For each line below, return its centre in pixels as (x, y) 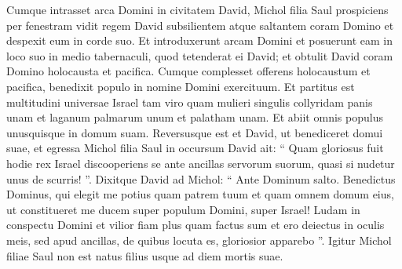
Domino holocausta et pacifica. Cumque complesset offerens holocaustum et (188, 71)
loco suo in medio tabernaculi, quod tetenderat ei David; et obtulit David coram (200, 55)
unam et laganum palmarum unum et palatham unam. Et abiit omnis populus (195, 117)
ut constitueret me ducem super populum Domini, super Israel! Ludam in (183, 209)
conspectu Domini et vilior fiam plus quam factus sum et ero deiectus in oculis (196, 225)
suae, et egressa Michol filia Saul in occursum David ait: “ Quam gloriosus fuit (195, 148)
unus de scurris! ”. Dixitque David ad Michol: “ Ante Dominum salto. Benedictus (201, 178)
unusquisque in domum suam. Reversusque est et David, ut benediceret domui (195, 132)
